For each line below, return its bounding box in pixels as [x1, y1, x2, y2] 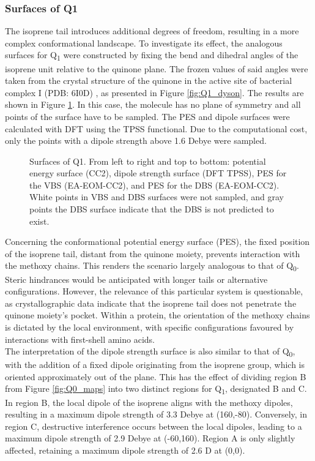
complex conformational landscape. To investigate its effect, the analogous [5, 36, 283, 49]
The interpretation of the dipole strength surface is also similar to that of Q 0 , [5, 345, 295, 359]
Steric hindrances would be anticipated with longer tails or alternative [5, 272, 268, 285]
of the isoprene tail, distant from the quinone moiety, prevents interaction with [5, 247, 300, 260]
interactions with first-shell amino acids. [5, 332, 155, 345]
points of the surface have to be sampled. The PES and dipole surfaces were [5, 110, 290, 122]
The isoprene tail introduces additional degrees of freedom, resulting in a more [5, 24, 299, 37]
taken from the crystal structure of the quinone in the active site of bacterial [5, 74, 292, 87]
